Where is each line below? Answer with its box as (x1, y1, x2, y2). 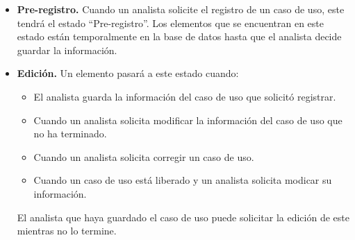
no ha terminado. (33, 126, 107, 141)
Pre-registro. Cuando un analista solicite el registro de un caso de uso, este (17, 2, 345, 16)
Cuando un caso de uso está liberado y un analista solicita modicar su (33, 173, 332, 187)
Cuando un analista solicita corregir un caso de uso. (33, 149, 254, 164)
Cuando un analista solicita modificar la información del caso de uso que (33, 112, 342, 127)
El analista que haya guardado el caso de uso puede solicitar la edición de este (17, 209, 349, 224)
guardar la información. (17, 42, 117, 57)
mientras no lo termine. (17, 223, 117, 238)
